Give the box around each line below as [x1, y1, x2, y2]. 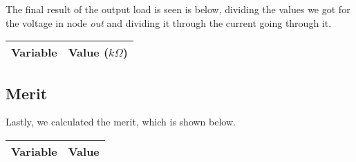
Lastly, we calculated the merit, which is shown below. [6, 114, 236, 129]
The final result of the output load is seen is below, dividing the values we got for [6, 2, 350, 16]
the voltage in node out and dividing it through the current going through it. [6, 15, 332, 30]
